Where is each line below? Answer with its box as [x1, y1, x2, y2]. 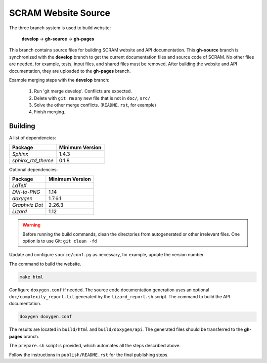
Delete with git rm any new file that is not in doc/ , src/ [34, 95, 151, 101]
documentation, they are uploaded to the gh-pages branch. [9, 68, 131, 74]
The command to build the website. [9, 261, 82, 267]
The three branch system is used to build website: [9, 25, 111, 31]
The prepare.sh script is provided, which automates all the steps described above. [9, 343, 181, 349]
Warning [22, 222, 41, 228]
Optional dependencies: [9, 166, 58, 173]
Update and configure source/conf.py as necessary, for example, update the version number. [9, 252, 205, 258]
